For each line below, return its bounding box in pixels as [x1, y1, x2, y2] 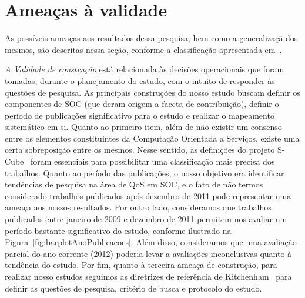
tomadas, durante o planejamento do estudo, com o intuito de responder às [5, 74, 275, 86]
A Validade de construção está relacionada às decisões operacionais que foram [5, 63, 284, 75]
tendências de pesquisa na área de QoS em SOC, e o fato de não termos [5, 178, 263, 190]
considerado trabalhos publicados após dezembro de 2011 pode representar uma [5, 189, 291, 202]
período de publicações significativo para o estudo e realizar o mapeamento [5, 109, 274, 121]
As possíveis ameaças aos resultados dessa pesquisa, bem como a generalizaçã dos [5, 32, 298, 44]
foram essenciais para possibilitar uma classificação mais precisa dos [30, 155, 275, 168]
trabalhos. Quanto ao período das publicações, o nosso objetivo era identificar [5, 166, 284, 179]
